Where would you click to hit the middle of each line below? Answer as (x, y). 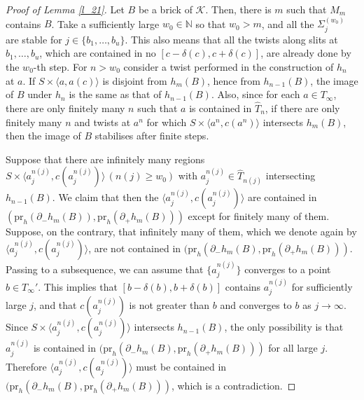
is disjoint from (135, 80)
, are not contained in (135, 248)
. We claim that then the (105, 197)
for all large (293, 348)
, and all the (288, 23)
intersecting (290, 175)
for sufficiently (322, 287)
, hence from (234, 80)
